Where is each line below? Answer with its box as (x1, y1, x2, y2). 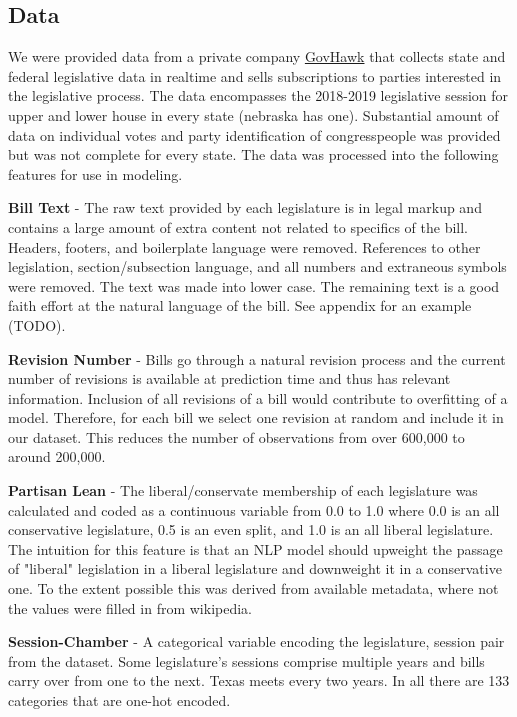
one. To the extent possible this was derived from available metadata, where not (8, 578, 499, 599)
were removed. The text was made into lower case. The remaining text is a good (8, 275, 500, 296)
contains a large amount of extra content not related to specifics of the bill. (8, 216, 468, 237)
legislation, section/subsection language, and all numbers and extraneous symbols (8, 256, 507, 277)
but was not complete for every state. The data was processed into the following (8, 144, 499, 165)
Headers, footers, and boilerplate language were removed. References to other (8, 236, 481, 257)
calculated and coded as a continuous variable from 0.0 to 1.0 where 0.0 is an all (8, 499, 500, 520)
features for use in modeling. (8, 163, 183, 184)
